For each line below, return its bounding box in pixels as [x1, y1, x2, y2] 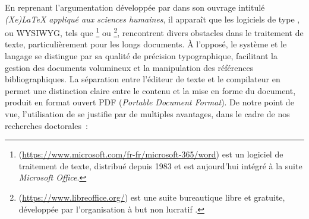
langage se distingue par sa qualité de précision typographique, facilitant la [5, 50, 278, 62]
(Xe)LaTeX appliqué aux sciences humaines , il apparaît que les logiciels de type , [5, 12, 300, 25]
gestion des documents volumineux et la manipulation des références [5, 61, 254, 73]
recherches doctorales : [5, 119, 88, 131]
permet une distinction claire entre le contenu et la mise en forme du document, [5, 84, 296, 96]
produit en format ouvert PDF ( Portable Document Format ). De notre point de [5, 96, 294, 108]
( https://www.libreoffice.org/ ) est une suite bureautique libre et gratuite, [18, 191, 285, 203]
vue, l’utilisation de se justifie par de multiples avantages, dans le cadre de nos [5, 108, 290, 120]
